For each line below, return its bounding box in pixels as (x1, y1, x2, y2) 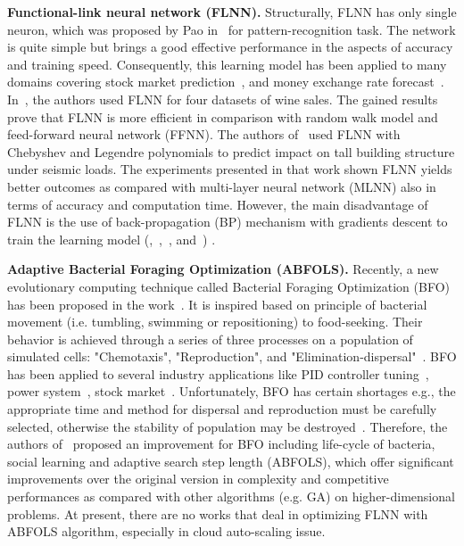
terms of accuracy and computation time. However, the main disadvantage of (7, 194, 428, 213)
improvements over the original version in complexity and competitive (7, 469, 389, 488)
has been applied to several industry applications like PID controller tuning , (7, 364, 429, 383)
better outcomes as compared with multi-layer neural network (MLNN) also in (7, 177, 436, 195)
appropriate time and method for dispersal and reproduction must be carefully (7, 400, 437, 418)
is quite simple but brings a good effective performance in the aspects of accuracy (7, 37, 453, 56)
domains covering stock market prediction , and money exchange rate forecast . (7, 72, 444, 91)
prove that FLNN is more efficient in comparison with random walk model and (7, 107, 438, 126)
